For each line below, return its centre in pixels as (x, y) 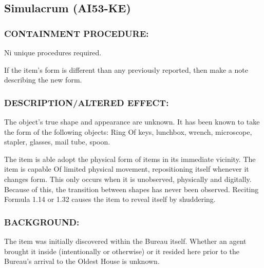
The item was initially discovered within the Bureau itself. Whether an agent (125, 241)
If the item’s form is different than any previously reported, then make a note (126, 69)
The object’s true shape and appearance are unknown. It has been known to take (132, 121)
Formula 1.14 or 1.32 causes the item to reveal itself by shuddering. (110, 199)
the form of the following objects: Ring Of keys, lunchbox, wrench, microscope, (128, 131)
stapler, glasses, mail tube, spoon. (57, 142)
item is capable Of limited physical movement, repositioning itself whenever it (127, 169)
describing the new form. (43, 80)
